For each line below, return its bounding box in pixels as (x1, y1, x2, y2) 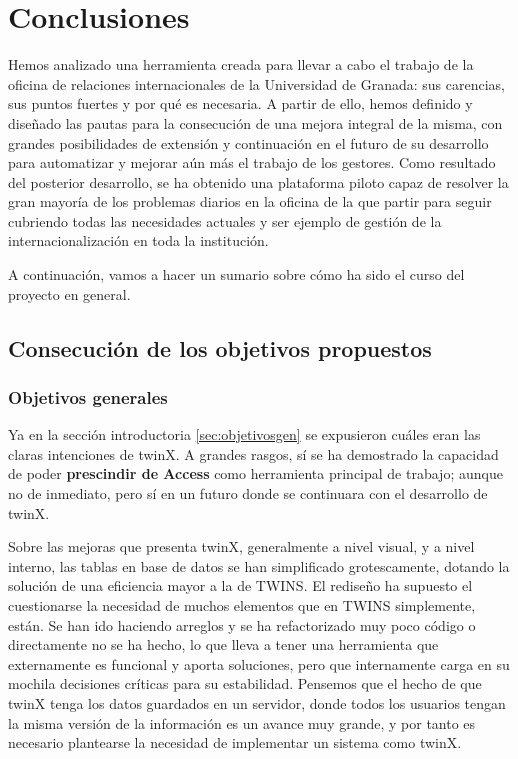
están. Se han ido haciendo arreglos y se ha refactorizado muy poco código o (8, 614, 476, 635)
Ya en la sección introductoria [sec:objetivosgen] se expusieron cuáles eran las (8, 424, 481, 445)
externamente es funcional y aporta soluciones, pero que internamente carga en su (8, 653, 510, 674)
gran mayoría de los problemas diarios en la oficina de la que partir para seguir (8, 191, 492, 212)
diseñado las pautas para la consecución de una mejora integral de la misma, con (8, 112, 503, 133)
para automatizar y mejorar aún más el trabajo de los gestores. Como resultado (8, 152, 496, 173)
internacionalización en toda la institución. (8, 230, 269, 251)
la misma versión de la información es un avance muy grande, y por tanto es (8, 712, 476, 733)
